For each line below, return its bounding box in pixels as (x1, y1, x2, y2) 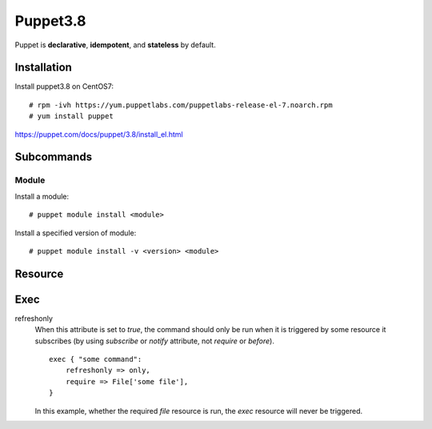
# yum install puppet (29, 112, 114, 121)
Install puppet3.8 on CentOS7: (14, 82, 114, 91)
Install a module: (14, 191, 70, 201)
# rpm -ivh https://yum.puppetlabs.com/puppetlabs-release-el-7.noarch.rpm (29, 100, 333, 110)
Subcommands (14, 150, 92, 164)
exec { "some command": (49, 355, 142, 364)
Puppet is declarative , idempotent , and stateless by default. (14, 40, 216, 50)
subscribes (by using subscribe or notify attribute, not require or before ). (34, 336, 275, 346)
